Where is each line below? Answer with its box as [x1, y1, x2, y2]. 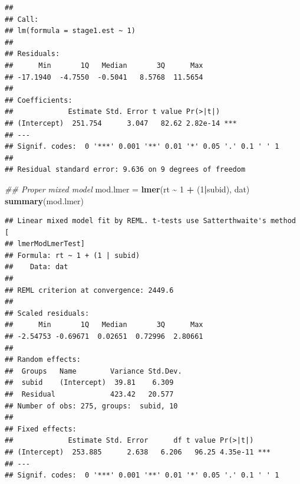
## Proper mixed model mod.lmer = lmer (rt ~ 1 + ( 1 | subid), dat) [5, 182, 250, 195]
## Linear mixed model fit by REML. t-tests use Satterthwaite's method [5, 217, 296, 225]
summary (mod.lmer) [5, 194, 84, 207]
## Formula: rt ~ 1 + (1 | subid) [5, 251, 140, 260]
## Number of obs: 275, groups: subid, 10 [5, 401, 178, 410]
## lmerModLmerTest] [5, 240, 85, 248]
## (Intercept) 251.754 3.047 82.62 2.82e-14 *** [5, 119, 237, 127]
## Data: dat [5, 263, 68, 272]
